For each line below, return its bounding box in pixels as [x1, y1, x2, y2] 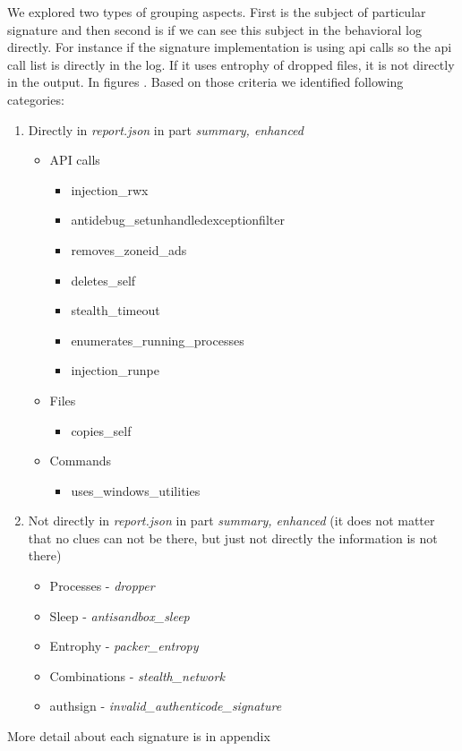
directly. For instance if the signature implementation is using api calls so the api [7, 38, 452, 56]
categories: [7, 90, 64, 108]
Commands [49, 451, 112, 470]
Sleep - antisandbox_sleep [49, 606, 190, 625]
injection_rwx [71, 180, 149, 199]
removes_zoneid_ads [71, 240, 187, 259]
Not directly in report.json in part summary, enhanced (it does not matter [28, 511, 435, 530]
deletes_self [71, 270, 136, 289]
